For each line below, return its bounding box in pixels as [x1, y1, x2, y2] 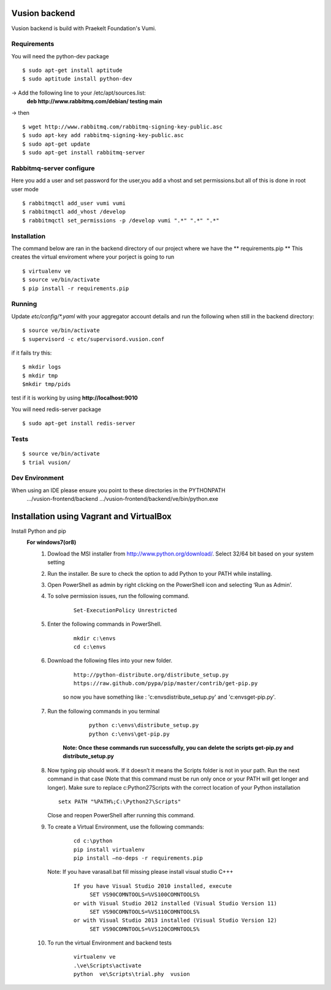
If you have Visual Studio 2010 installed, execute [74, 882, 232, 889]
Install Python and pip [11, 527, 67, 535]
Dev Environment [11, 474, 64, 482]
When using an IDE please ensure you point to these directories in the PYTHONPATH [11, 486, 226, 494]
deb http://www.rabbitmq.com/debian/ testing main [26, 98, 162, 105]
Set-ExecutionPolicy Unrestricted [74, 607, 177, 614]
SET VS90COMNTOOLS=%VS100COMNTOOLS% [89, 891, 200, 898]
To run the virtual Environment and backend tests [47, 939, 172, 946]
